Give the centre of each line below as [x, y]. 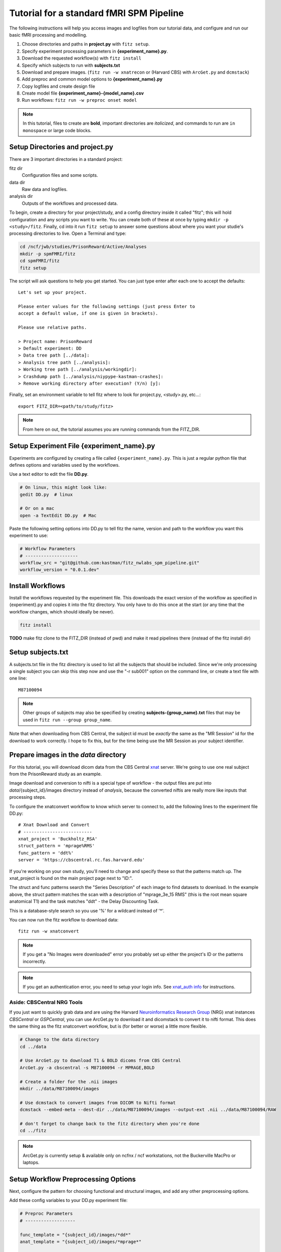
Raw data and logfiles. [45, 189]
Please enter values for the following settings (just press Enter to [107, 306]
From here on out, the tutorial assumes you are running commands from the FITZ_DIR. [111, 429]
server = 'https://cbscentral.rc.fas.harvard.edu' [82, 860]
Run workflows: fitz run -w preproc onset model [79, 100]
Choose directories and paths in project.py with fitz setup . [86, 44]
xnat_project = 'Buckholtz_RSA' [58, 839]
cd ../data [33, 1046]
